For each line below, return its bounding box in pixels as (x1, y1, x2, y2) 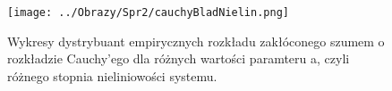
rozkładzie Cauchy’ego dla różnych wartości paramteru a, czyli (7, 49, 350, 68)
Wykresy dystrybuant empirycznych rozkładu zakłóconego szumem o (7, 31, 385, 50)
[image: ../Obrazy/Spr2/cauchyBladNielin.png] (7, 6, 289, 19)
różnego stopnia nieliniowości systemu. (7, 66, 217, 85)
